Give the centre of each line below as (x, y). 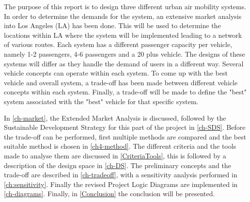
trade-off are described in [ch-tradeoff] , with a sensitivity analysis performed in (121, 175)
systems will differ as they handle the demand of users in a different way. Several (124, 63)
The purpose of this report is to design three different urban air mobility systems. (125, 6)
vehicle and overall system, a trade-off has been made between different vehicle (121, 82)
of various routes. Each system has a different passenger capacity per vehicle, (118, 44)
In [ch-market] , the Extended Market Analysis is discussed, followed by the (115, 117)
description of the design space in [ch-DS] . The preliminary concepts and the (117, 165)
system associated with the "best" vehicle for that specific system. (101, 101)
